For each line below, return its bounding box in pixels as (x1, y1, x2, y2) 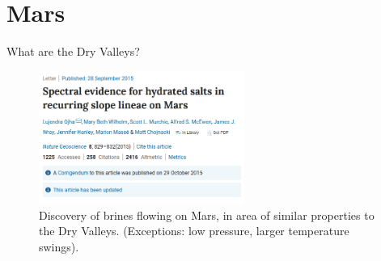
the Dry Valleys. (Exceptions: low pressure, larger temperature (39, 222, 349, 239)
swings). (39, 238, 79, 255)
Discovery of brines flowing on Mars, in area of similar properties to (39, 206, 375, 223)
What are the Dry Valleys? (6, 43, 140, 60)
